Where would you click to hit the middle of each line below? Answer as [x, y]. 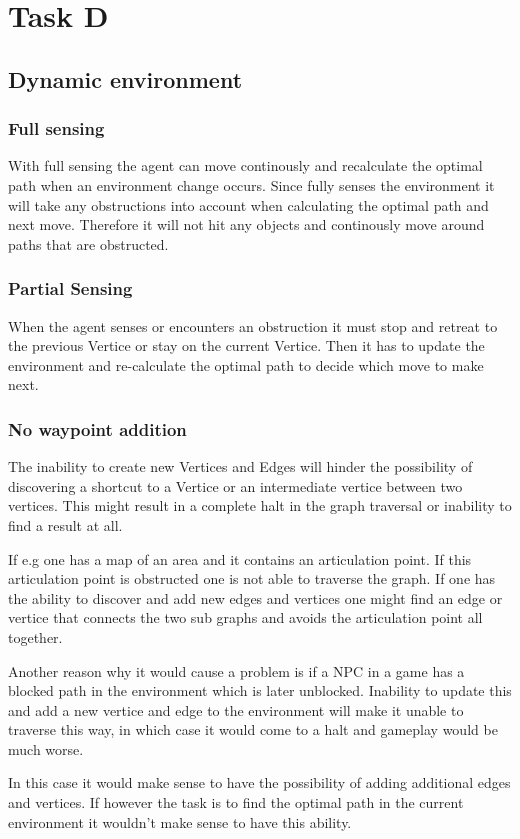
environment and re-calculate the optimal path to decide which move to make [246, 364]
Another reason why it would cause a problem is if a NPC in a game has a [236, 670]
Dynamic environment [125, 78]
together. [35, 636]
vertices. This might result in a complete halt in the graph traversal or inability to [260, 505]
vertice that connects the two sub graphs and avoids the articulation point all [245, 617]
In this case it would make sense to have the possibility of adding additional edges [259, 782]
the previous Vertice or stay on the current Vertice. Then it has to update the [246, 345]
